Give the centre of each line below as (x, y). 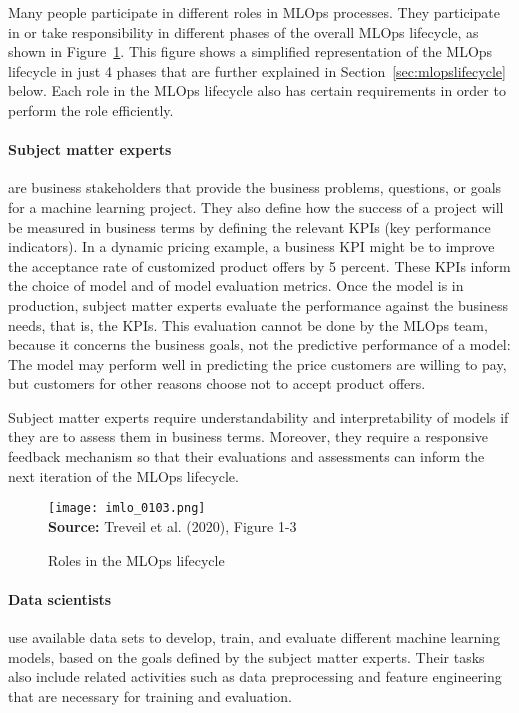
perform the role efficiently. (91, 109)
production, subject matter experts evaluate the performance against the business (258, 304)
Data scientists (60, 598)
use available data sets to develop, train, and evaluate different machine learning (254, 636)
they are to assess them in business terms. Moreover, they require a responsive (248, 436)
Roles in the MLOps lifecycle (136, 559)
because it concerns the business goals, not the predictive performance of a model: (259, 344)
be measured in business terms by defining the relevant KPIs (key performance (249, 226)
